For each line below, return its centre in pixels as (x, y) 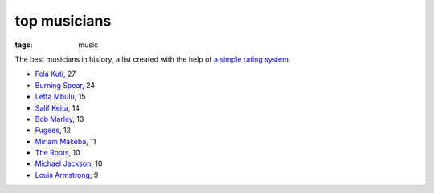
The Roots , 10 (57, 153)
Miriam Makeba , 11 (66, 141)
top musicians (63, 21)
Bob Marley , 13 (59, 119)
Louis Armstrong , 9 (67, 175)
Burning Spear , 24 (65, 85)
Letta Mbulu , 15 (60, 97)
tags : (24, 45)
